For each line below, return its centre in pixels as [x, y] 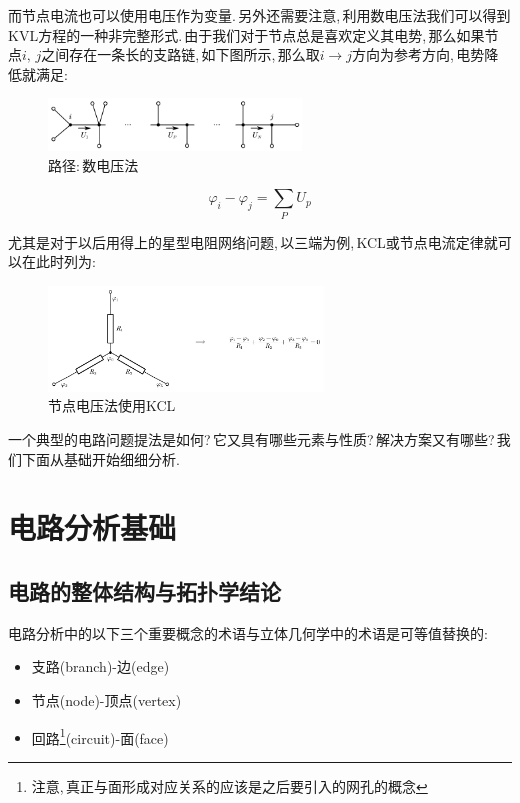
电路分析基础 [92, 527]
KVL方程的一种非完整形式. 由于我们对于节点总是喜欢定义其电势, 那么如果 [246, 34]
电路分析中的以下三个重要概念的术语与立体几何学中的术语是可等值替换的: [248, 632]
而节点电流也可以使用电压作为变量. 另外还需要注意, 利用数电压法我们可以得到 [259, 15]
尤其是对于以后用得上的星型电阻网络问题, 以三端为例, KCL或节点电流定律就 [253, 241]
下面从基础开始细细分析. [100, 458]
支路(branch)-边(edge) [100, 666]
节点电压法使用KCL [112, 405]
